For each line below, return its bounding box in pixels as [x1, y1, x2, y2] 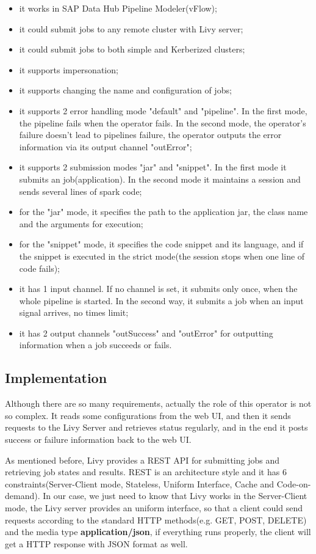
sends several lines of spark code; [19, 184, 142, 197]
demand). [5, 489, 40, 502]
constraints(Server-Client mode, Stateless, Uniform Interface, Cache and [5, 477, 275, 490]
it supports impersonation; [19, 63, 118, 76]
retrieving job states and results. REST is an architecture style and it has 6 [5, 465, 287, 478]
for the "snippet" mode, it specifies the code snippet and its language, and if [19, 238, 304, 250]
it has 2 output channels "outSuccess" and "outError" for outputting [19, 326, 273, 339]
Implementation [5, 368, 107, 387]
